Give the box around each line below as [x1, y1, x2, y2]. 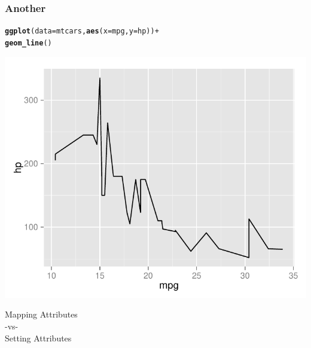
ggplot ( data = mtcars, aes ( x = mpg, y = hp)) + [5, 27, 159, 36]
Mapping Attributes [5, 308, 78, 320]
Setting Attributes [5, 331, 72, 344]
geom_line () [5, 38, 52, 47]
